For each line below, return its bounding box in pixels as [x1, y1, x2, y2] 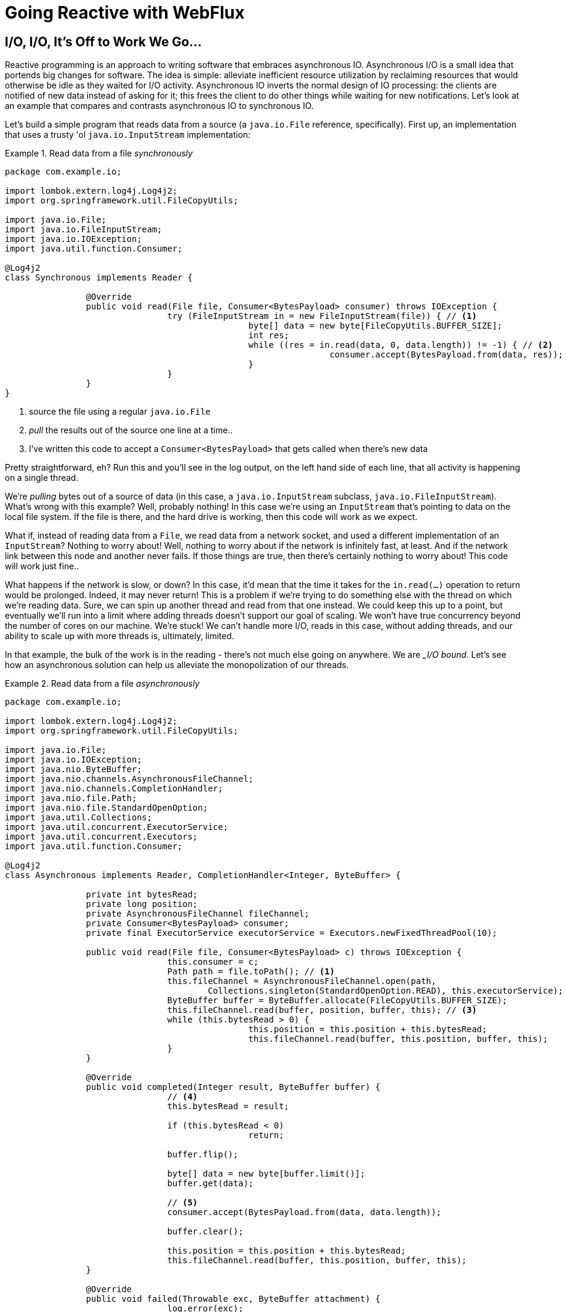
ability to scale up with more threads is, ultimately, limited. [5, 631, 234, 642]
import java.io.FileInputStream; [5, 224, 163, 235]
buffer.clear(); [167, 1227, 244, 1237]
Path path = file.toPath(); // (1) [167, 967, 335, 977]
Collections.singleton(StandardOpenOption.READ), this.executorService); [208, 986, 564, 996]
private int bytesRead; [86, 890, 198, 900]
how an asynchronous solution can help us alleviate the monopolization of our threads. [5, 660, 349, 670]
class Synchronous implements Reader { [5, 273, 193, 283]
